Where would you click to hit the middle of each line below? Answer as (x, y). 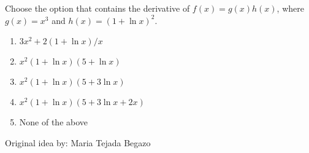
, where (290, 8)
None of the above (54, 122)
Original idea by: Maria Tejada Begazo (78, 142)
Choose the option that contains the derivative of (97, 8)
